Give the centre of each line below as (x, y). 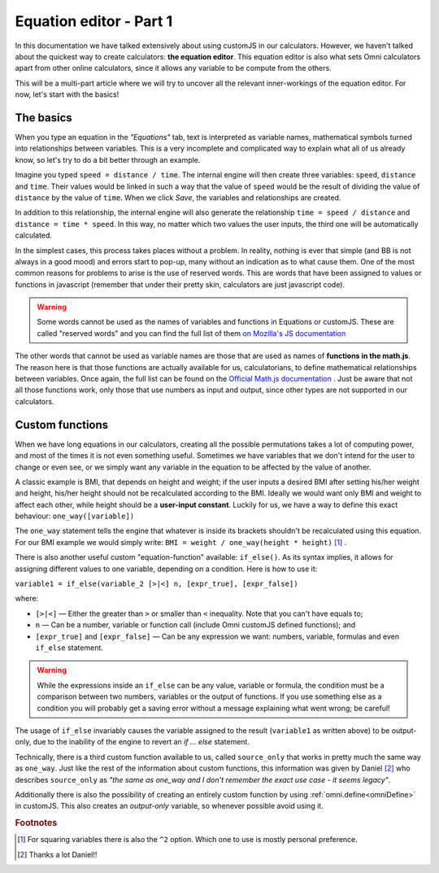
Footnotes (36, 823)
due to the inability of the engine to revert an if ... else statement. (141, 742)
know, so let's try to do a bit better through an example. (108, 159)
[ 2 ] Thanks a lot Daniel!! (57, 854)
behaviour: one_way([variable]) (74, 516)
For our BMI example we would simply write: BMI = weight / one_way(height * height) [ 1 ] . (181, 542)
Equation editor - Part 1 (94, 21)
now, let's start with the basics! (67, 94)
